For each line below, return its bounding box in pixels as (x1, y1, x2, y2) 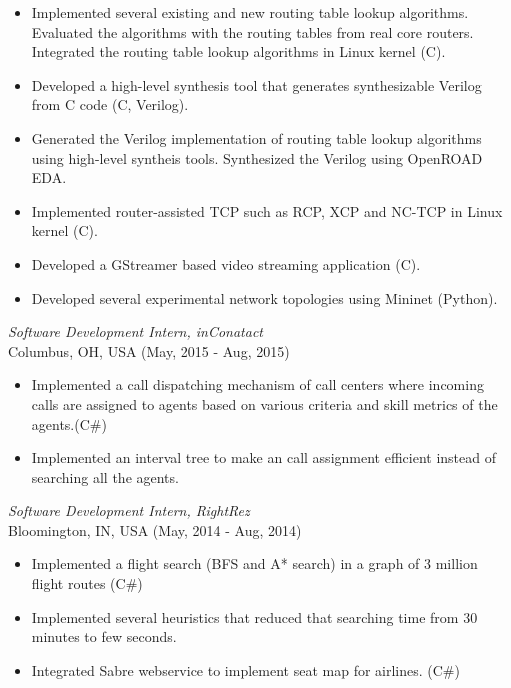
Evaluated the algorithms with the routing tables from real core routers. (31, 21, 474, 42)
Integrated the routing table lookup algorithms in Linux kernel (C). (31, 41, 446, 62)
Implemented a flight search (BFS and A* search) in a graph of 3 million (31, 553, 478, 574)
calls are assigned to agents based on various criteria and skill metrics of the (31, 393, 498, 414)
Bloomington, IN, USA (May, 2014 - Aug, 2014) (8, 519, 302, 540)
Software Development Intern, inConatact (8, 321, 263, 342)
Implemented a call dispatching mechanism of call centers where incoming (31, 374, 484, 395)
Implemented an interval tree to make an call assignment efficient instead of (31, 447, 496, 468)
